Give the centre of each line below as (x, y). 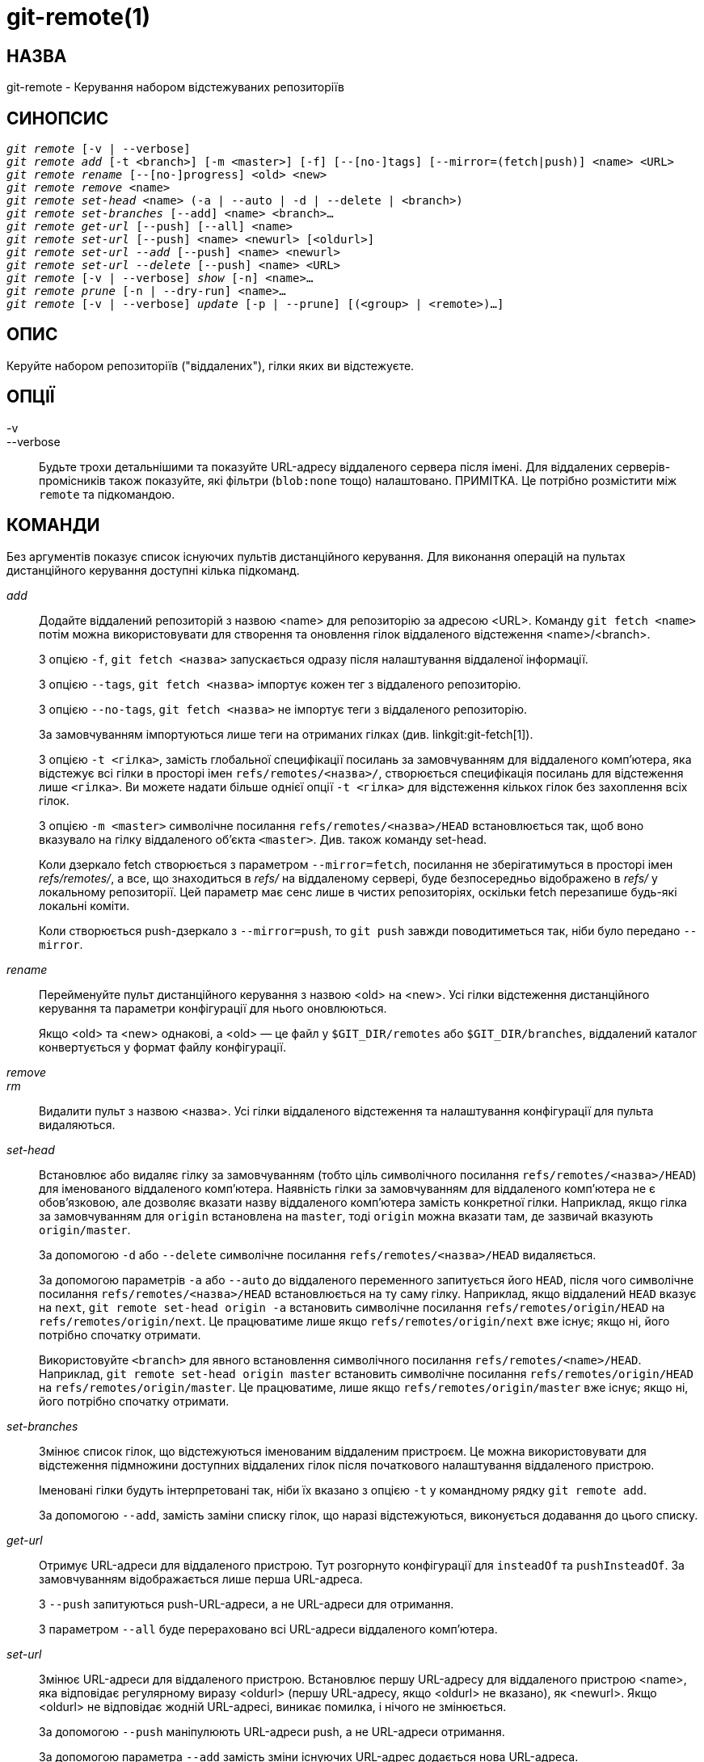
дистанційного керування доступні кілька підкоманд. (153, 570)
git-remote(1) (79, 17)
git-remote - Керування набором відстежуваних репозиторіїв (175, 87)
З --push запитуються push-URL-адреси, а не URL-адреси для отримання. (247, 1604)
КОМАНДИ (53, 525)
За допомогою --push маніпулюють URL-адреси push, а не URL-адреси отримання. (272, 1731)
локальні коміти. (84, 905)
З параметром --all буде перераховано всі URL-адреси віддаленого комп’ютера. (268, 1629)
